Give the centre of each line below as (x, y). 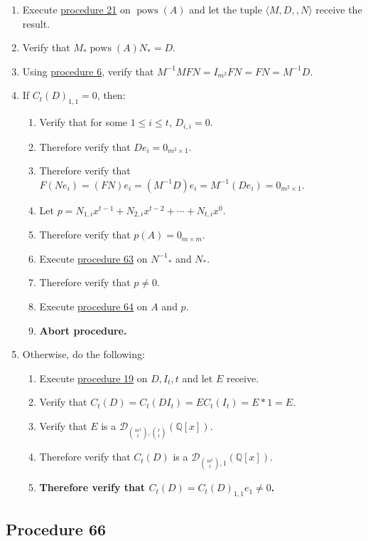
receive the (339, 9)
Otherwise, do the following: (83, 354)
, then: (111, 95)
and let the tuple (226, 9)
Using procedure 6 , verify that (88, 71)
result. (36, 23)
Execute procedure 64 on (93, 306)
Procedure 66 (56, 529)
